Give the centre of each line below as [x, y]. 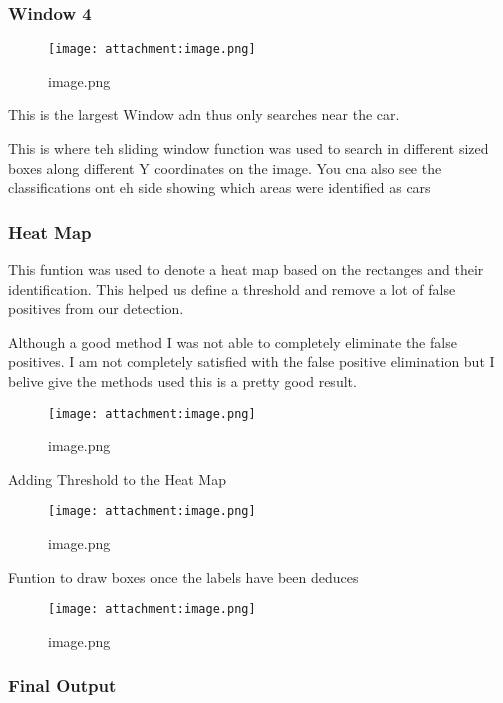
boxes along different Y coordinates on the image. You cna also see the [225, 167]
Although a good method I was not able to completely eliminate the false [232, 341]
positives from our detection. [96, 308]
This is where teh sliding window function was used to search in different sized [248, 148]
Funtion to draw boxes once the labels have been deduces [183, 576]
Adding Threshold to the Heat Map [117, 478]
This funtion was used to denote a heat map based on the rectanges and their [246, 269]
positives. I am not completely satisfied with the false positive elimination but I [251, 361]
